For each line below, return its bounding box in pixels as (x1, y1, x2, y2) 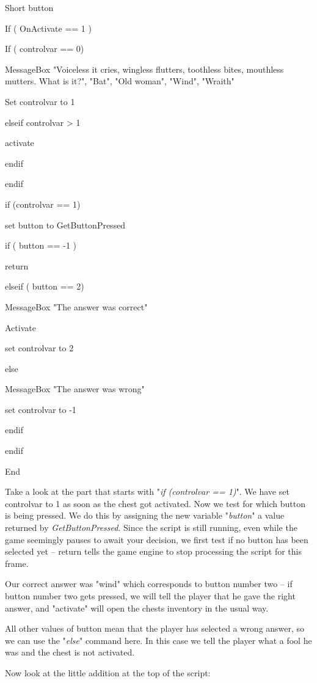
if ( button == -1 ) (5, 239, 77, 252)
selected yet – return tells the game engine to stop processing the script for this (5, 545, 302, 558)
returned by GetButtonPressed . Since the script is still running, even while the (5, 521, 297, 534)
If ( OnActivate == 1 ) (5, 21, 92, 34)
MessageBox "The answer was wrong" (5, 382, 145, 395)
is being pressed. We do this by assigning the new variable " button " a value (5, 509, 285, 522)
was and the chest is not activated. (5, 646, 135, 659)
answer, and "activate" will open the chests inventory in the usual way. (5, 601, 269, 614)
